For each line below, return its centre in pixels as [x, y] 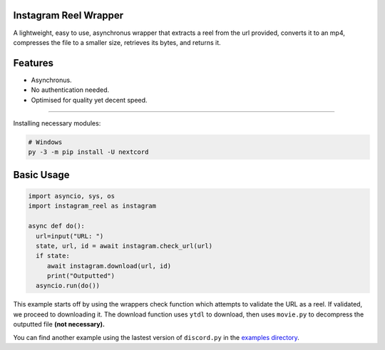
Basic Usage [41, 175]
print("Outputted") [81, 276]
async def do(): [57, 226]
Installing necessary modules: [57, 123]
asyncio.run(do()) [68, 286]
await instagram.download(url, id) [109, 266]
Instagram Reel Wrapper [68, 15]
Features [33, 63]
